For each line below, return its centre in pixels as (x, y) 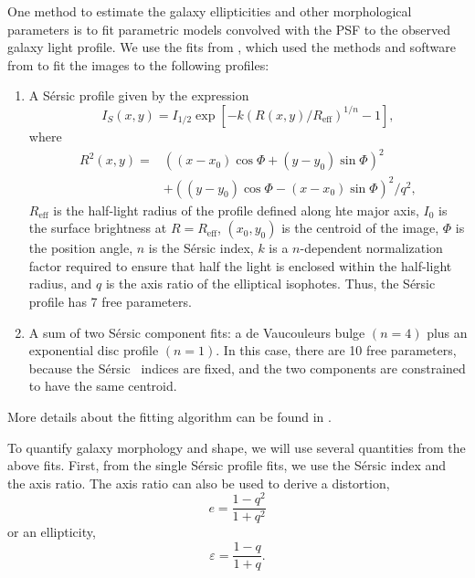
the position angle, (81, 248)
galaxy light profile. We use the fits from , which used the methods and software (232, 47)
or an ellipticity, (52, 532)
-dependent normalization (371, 248)
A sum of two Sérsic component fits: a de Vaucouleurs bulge (197, 332)
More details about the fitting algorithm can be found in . (169, 416)
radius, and (60, 284)
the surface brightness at (98, 228)
